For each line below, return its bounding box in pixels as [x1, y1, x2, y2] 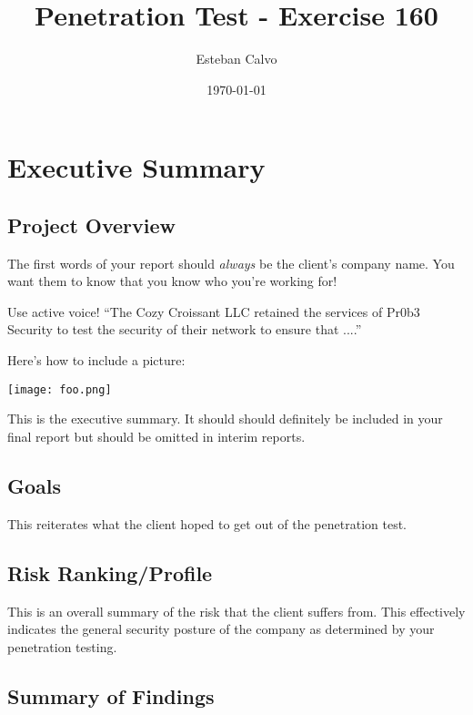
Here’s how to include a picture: [7, 351, 186, 370]
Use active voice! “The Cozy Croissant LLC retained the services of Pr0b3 [7, 301, 420, 321]
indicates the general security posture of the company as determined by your [7, 619, 435, 638]
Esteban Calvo [196, 49, 277, 68]
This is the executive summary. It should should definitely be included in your [7, 409, 443, 428]
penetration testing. [7, 637, 117, 656]
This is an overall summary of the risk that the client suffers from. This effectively [7, 601, 466, 620]
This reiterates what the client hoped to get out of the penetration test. [7, 514, 407, 533]
